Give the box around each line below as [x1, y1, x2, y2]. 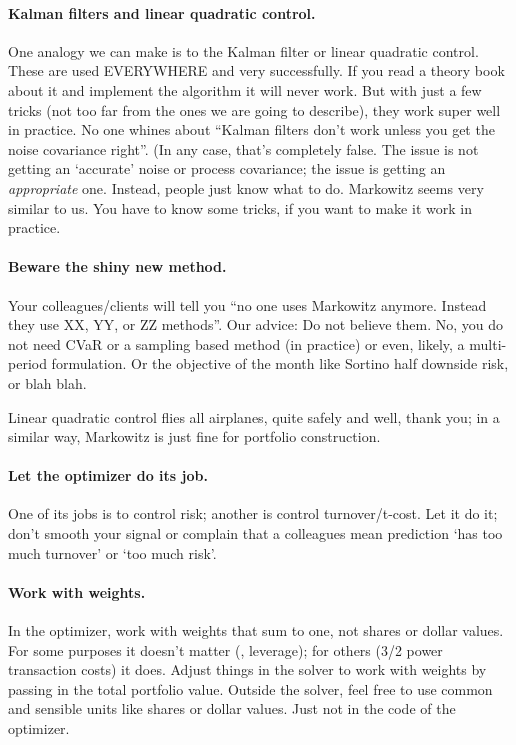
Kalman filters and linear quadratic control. [8, 2, 316, 23]
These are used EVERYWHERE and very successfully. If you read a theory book [8, 60, 505, 81]
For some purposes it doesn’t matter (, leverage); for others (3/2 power [8, 639, 443, 660]
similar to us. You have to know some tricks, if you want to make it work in [8, 197, 472, 218]
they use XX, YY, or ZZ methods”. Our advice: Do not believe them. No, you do [8, 314, 504, 335]
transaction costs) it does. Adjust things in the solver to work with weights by [8, 659, 487, 680]
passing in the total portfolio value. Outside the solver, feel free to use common [8, 678, 493, 699]
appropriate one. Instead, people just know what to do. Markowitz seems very [8, 177, 484, 198]
